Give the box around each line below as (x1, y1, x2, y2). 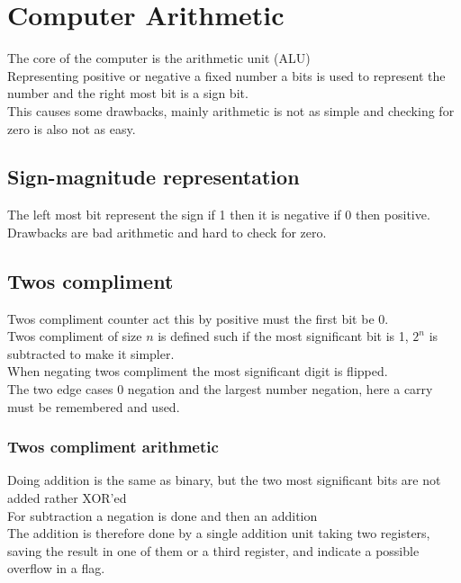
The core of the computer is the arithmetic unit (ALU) (7, 49, 311, 67)
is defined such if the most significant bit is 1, (158, 327, 409, 345)
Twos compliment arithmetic (7, 435, 219, 458)
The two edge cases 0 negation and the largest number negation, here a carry (7, 380, 433, 399)
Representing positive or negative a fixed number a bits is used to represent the (7, 66, 446, 85)
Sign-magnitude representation (7, 163, 300, 191)
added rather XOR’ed (7, 489, 127, 507)
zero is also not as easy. (7, 119, 136, 138)
